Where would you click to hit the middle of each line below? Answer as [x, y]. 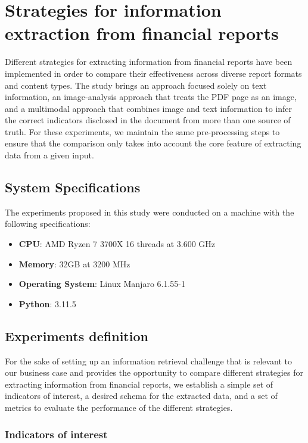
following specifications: [48, 224]
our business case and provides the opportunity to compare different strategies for [154, 372]
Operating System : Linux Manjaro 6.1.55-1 [102, 284]
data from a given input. [49, 155]
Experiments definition [77, 336]
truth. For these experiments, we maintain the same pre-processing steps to [142, 131]
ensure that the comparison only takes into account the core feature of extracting [153, 143]
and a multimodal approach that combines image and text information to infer [149, 108]
